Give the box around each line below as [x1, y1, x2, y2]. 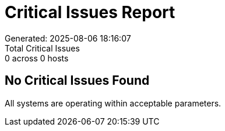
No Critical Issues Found [5, 73, 150, 88]
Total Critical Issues [5, 43, 80, 53]
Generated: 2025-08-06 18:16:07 [5, 33, 131, 43]
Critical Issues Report [5, 2, 175, 22]
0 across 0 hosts [5, 53, 69, 63]
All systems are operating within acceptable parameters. [5, 98, 222, 108]
